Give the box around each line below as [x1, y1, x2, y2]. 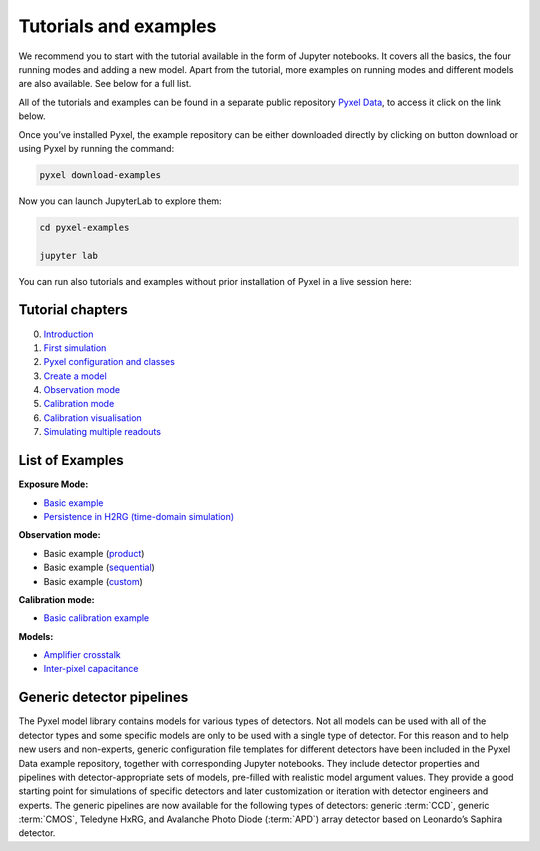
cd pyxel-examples [39, 221, 130, 233]
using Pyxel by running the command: [18, 142, 175, 154]
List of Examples [18, 452, 124, 469]
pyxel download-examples [39, 169, 162, 180]
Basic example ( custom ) [43, 575, 144, 587]
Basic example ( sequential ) [43, 561, 155, 574]
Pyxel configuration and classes [43, 356, 175, 368]
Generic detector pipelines [18, 689, 189, 706]
